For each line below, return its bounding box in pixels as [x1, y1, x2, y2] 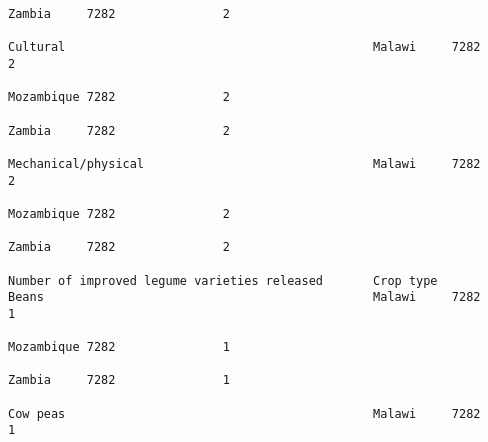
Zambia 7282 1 [8, 373, 230, 388]
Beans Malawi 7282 [8, 290, 481, 305]
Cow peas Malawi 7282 [8, 406, 481, 421]
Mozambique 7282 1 [8, 340, 230, 355]
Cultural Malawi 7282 [8, 40, 481, 55]
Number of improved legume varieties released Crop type [8, 273, 438, 288]
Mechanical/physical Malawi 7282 [8, 156, 481, 171]
